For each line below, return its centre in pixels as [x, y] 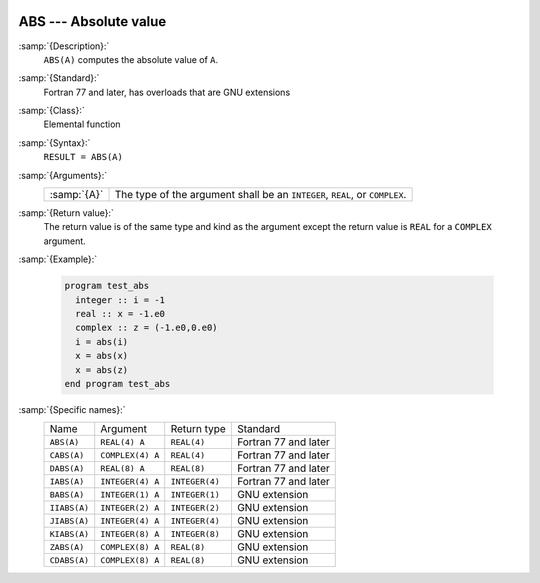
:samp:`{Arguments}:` [63, 175]
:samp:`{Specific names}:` [72, 409]
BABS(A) [67, 494]
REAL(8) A [122, 468]
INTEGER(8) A [130, 533]
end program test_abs [117, 383]
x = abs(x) [102, 356]
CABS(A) [67, 455]
